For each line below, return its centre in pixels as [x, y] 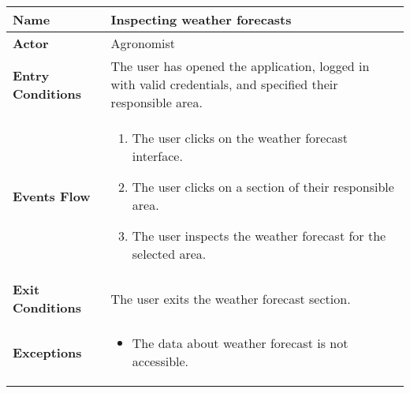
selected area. [169, 254]
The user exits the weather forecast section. [231, 298]
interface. [157, 156]
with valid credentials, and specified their [224, 84]
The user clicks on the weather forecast [240, 138]
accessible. [160, 361]
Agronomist [143, 43]
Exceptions [47, 352]
